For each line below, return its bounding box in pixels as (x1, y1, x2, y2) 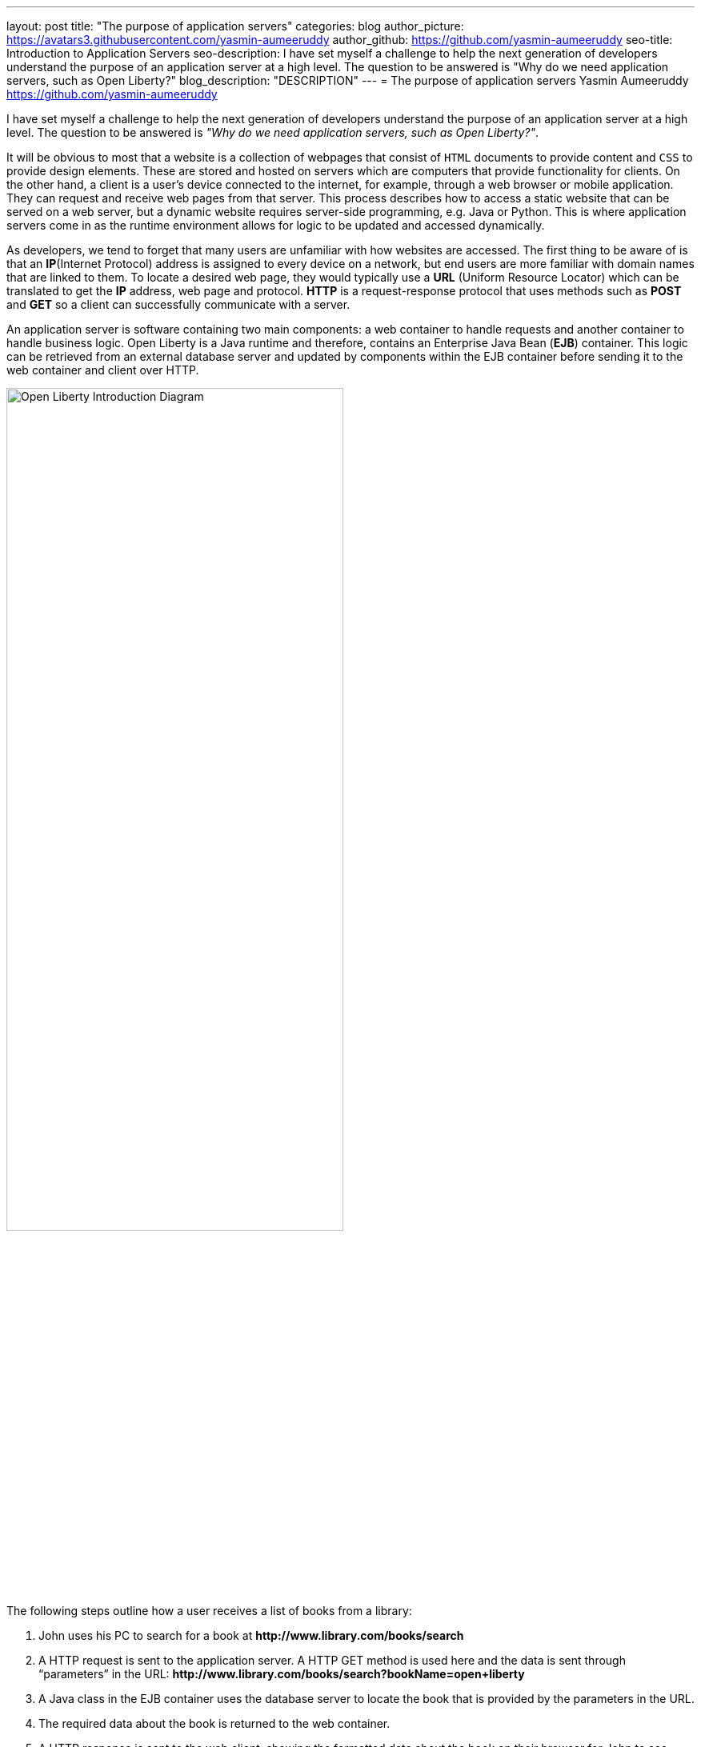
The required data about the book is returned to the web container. (38, 1717, 391, 1731)
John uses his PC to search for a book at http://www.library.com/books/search (38, 1629, 464, 1643)
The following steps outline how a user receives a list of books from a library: (6, 1604, 412, 1618)
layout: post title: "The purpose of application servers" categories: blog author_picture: (6, 19, 464, 33)
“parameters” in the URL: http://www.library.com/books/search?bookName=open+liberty (38, 1667, 525, 1681)
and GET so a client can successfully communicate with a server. (6, 298, 350, 311)
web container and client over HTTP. (6, 363, 199, 377)
